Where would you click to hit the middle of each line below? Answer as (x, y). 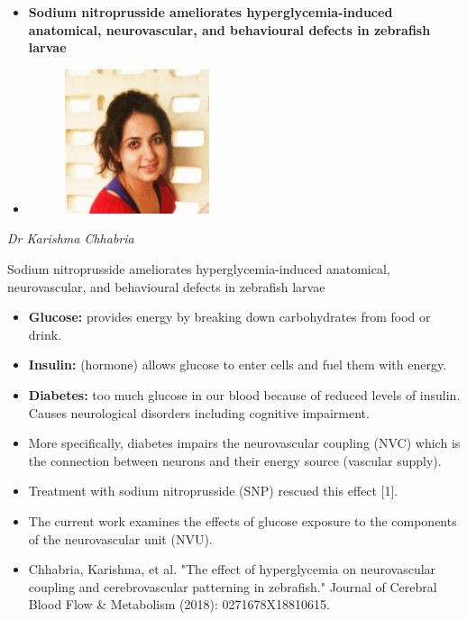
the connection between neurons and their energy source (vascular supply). (235, 460)
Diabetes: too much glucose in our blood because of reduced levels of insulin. (244, 395)
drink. (45, 334)
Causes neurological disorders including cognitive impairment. (199, 412)
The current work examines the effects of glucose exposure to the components (243, 520)
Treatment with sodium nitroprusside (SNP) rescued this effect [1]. (213, 491)
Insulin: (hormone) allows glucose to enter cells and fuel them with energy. (238, 365)
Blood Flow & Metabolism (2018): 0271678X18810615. (179, 604)
